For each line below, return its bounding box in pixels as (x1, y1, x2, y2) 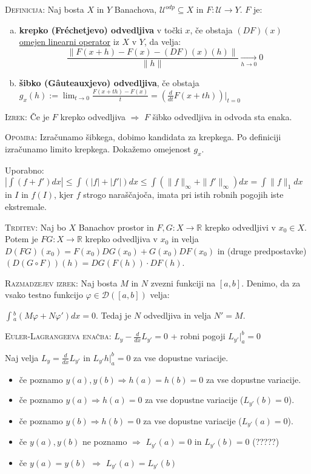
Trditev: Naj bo (5, 220, 66, 233)
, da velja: (144, 35, 181, 48)
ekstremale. (5, 200, 47, 212)
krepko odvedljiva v (85, 232, 158, 245)
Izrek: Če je (5, 110, 50, 123)
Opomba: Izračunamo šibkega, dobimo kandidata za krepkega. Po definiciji (5, 130, 281, 143)
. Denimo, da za (241, 276, 301, 289)
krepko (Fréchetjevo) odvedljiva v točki (19, 23, 182, 36)
